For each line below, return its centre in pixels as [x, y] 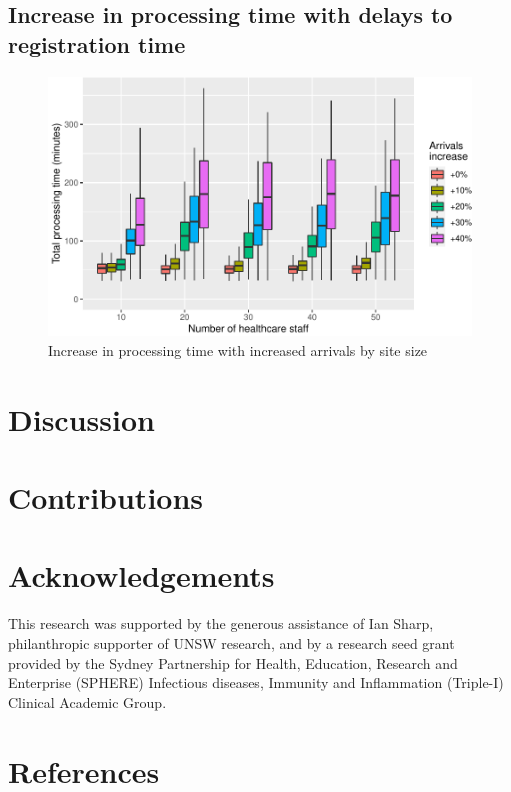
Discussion [81, 418]
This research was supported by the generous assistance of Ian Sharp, [221, 623]
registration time [97, 43]
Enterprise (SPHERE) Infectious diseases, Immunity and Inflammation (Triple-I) [256, 682]
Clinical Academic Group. [87, 701]
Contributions [106, 497]
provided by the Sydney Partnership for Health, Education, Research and [233, 662]
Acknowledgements [141, 575]
